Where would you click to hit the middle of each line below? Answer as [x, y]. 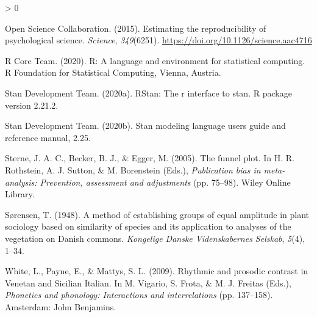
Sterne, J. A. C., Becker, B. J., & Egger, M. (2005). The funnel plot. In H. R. [150, 158]
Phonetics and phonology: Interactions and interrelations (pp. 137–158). [139, 295]
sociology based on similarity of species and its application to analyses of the [148, 226]
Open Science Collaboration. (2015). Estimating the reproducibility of [136, 28]
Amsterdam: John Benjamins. [61, 306]
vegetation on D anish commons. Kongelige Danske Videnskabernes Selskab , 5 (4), [155, 238]
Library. [20, 194]
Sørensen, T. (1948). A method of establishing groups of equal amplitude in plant [157, 214]
